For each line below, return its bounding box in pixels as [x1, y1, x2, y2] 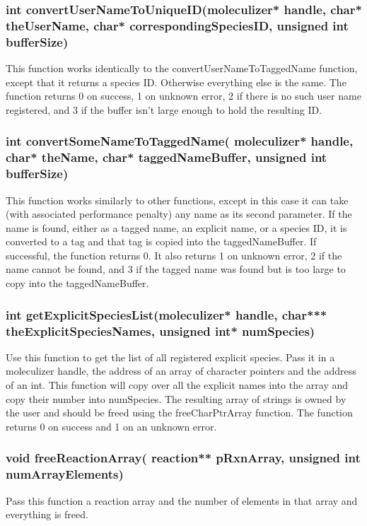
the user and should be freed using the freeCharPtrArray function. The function [6, 405, 353, 420]
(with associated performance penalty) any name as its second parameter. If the [6, 206, 352, 221]
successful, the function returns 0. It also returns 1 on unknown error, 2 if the [6, 247, 342, 262]
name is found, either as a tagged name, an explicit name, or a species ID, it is [6, 220, 347, 235]
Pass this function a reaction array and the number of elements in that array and [6, 493, 358, 508]
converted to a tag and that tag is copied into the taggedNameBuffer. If [6, 234, 317, 249]
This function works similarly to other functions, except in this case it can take [6, 192, 349, 207]
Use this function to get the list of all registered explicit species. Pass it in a [6, 349, 335, 364]
